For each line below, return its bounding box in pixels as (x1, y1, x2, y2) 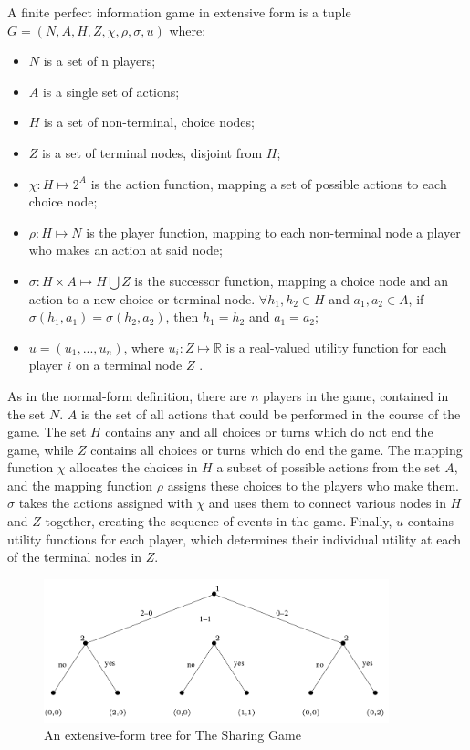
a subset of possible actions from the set (216, 458, 441, 477)
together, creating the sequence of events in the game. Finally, (45, 512, 392, 531)
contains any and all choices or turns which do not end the (105, 422, 433, 441)
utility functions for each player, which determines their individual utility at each (7, 529, 461, 548)
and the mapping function (7, 475, 153, 494)
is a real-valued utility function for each (225, 337, 447, 356)
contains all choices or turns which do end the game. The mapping (90, 439, 463, 459)
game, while (7, 439, 74, 459)
